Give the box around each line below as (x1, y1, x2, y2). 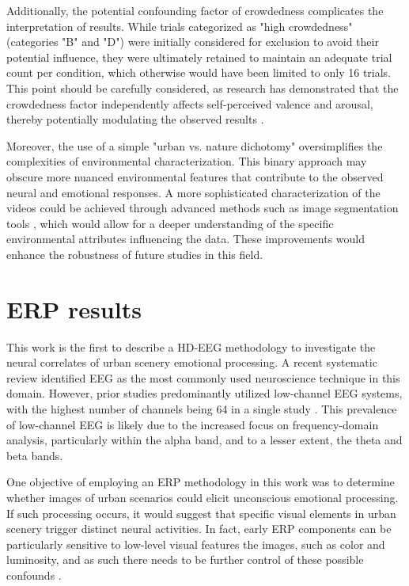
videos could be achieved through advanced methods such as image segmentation (6, 200, 399, 216)
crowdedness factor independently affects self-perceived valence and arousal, (6, 95, 373, 112)
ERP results (6, 292, 142, 325)
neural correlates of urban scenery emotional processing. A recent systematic (6, 354, 377, 371)
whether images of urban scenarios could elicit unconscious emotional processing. (6, 489, 399, 505)
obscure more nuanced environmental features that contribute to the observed (6, 168, 384, 185)
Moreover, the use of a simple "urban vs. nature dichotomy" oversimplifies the (6, 137, 383, 154)
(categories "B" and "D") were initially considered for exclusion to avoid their (6, 33, 379, 50)
